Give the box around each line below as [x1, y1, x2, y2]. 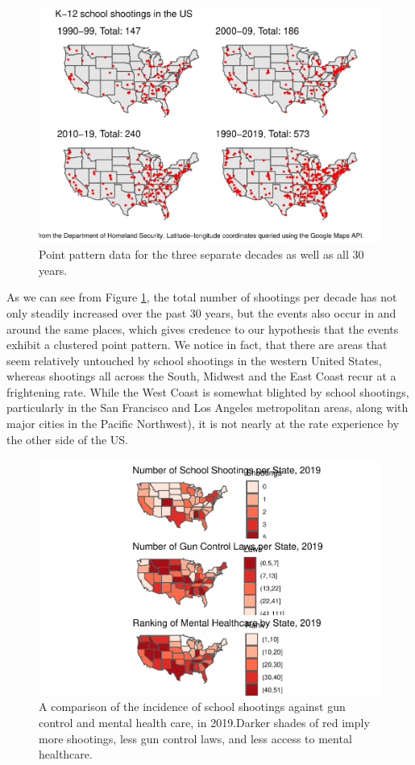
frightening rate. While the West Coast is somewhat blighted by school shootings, [6, 383, 409, 400]
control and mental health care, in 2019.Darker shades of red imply [39, 713, 370, 730]
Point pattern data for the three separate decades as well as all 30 [39, 246, 364, 263]
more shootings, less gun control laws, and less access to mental [39, 730, 352, 746]
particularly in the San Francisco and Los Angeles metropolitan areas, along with [6, 399, 409, 416]
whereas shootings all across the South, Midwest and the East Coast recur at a [6, 368, 396, 385]
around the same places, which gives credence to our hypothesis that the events [6, 320, 399, 337]
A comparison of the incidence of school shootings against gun [39, 698, 346, 715]
